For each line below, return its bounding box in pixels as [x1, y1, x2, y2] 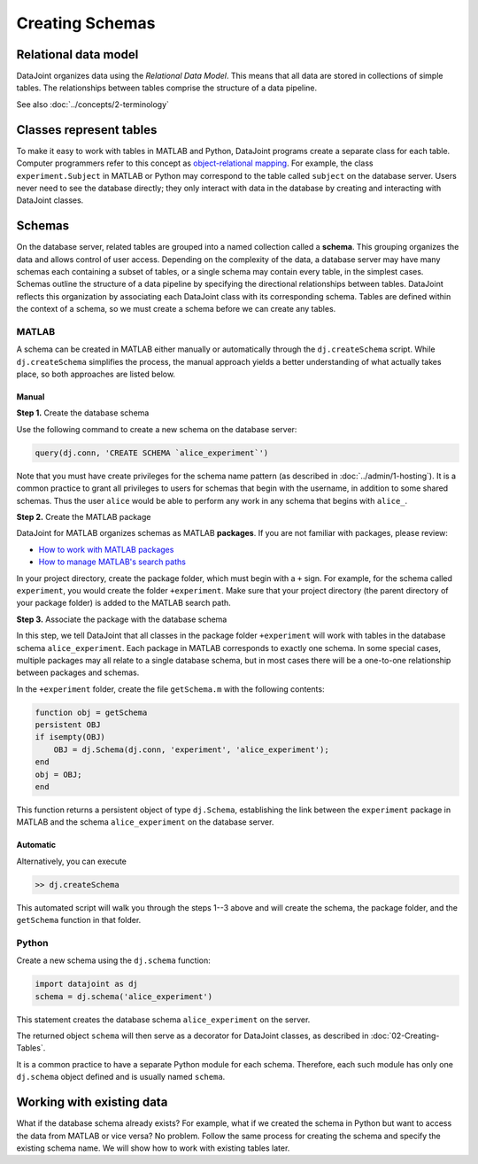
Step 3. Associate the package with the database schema [16, 614, 227, 625]
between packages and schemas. [16, 667, 140, 678]
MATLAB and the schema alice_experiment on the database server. [16, 817, 274, 827]
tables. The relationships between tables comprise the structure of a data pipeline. [16, 82, 318, 93]
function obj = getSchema [35, 707, 148, 718]
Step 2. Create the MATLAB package [16, 512, 151, 523]
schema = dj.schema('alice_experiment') [35, 991, 212, 1001]
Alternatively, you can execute [16, 856, 127, 866]
